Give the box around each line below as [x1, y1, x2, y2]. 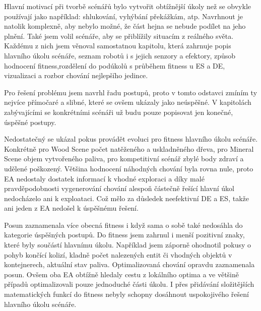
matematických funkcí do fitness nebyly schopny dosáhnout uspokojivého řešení [4, 289, 249, 299]
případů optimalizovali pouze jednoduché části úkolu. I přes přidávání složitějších [4, 279, 254, 289]
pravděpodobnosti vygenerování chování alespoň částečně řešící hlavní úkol [4, 183, 235, 194]
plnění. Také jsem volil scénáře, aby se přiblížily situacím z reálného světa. [4, 30, 234, 41]
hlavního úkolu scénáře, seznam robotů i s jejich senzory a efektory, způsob [4, 50, 236, 60]
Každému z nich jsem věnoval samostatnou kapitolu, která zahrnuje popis [4, 40, 231, 51]
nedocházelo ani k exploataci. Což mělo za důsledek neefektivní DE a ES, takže [4, 193, 249, 203]
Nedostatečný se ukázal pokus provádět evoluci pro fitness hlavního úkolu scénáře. [4, 134, 258, 144]
